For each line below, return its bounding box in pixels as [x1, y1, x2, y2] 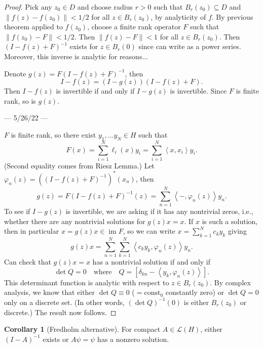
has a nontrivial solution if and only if [92, 256, 211, 267]
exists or [43, 333, 69, 344]
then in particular [4, 226, 59, 236]
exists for [69, 41, 98, 52]
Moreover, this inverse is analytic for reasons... [4, 51, 148, 61]
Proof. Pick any [4, 2, 52, 12]
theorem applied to [4, 21, 63, 32]
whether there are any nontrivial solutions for [4, 215, 145, 226]
